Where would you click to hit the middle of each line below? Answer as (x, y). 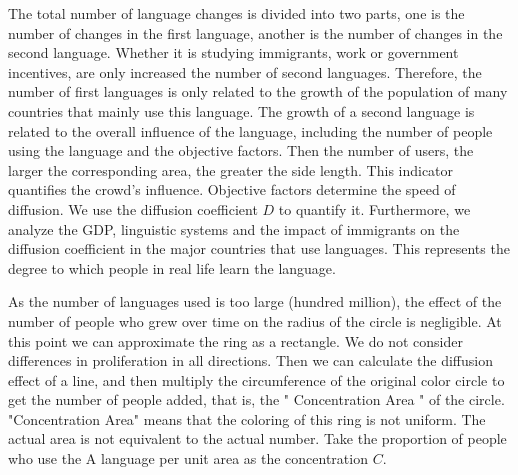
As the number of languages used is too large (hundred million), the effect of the (255, 301)
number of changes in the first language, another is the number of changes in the (255, 32)
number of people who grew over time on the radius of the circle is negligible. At (255, 320)
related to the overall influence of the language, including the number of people (250, 130)
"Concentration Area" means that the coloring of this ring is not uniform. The (247, 418)
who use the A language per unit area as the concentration (188, 458)
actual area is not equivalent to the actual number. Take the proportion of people (257, 438)
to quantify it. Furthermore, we (374, 208)
